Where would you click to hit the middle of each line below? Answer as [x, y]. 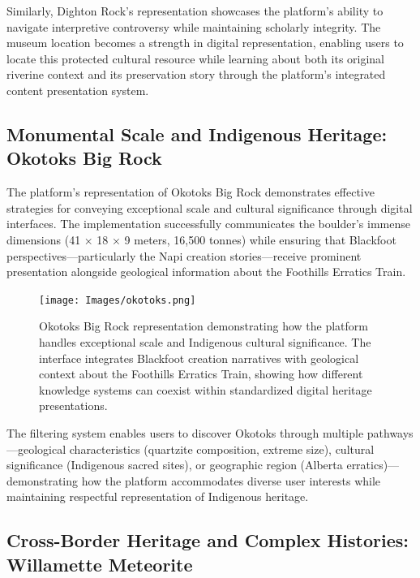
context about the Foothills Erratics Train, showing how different [201, 374]
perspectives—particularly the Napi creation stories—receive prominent [184, 255]
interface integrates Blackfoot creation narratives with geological [199, 358]
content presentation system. [78, 90]
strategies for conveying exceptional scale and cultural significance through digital [210, 207]
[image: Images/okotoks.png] [118, 300]
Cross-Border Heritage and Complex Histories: [208, 540]
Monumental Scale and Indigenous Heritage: [197, 134]
